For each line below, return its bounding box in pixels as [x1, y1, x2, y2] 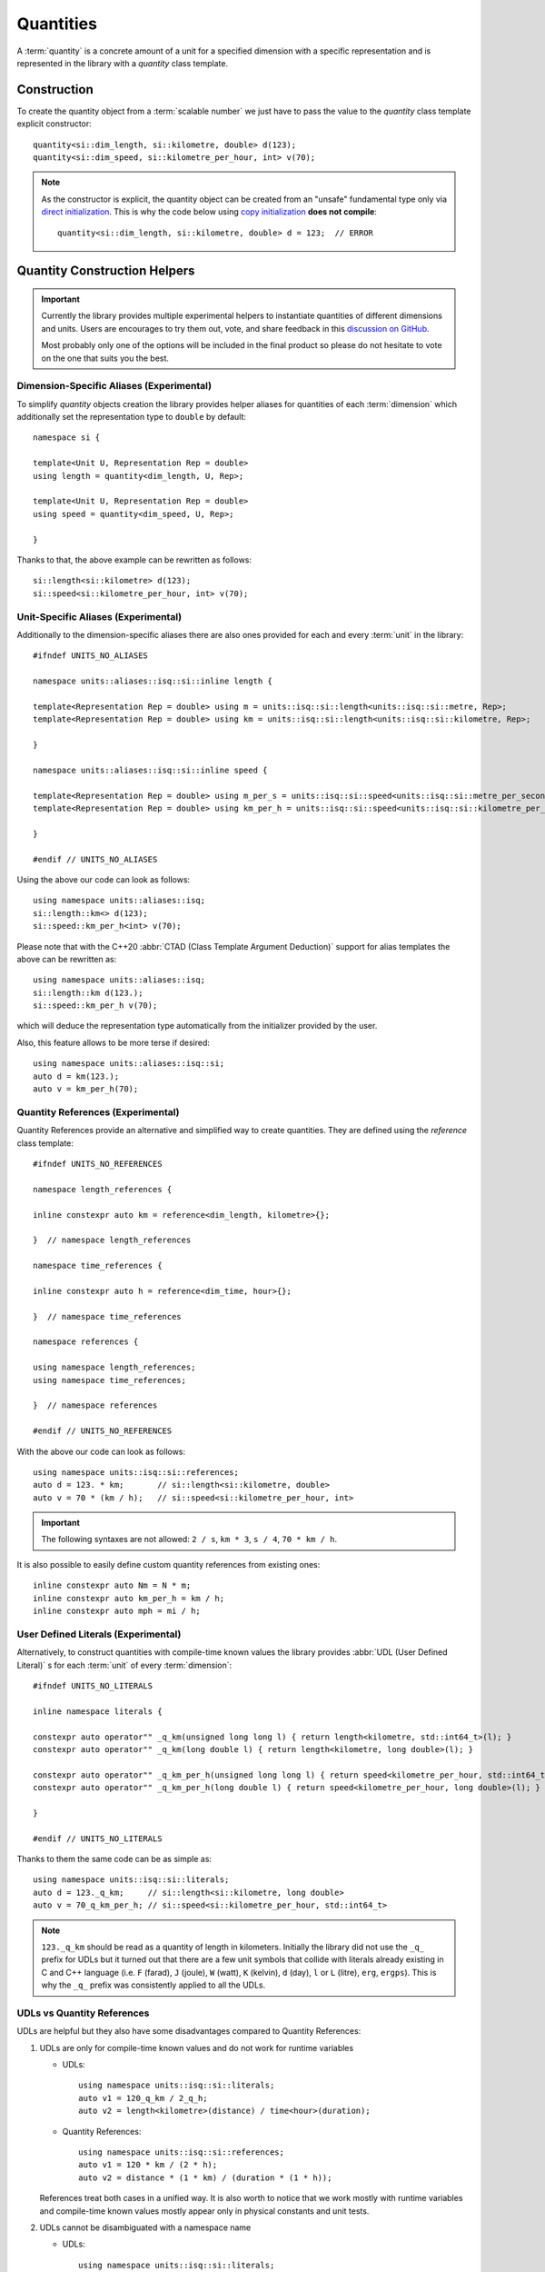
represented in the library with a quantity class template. [16, 57, 229, 68]
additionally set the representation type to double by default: [16, 412, 247, 423]
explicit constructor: [16, 118, 93, 129]
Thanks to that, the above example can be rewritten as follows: [16, 554, 253, 565]
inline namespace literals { [33, 1706, 163, 1717]
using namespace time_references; [33, 1375, 186, 1385]
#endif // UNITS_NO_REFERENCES [33, 1426, 173, 1436]
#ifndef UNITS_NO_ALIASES [33, 651, 149, 661]
